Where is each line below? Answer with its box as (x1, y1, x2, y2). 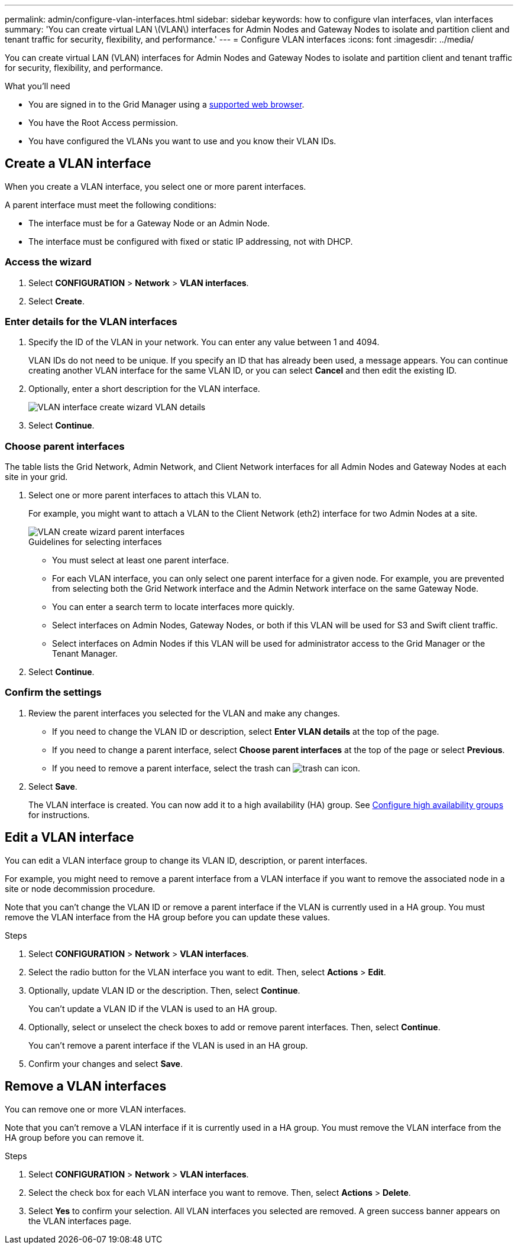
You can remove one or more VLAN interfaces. (5, 1104, 186, 1114)
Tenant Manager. (52, 648, 118, 659)
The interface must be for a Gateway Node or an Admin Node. (28, 218, 270, 228)
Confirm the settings (5, 686, 102, 699)
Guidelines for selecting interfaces (28, 537, 162, 547)
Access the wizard (5, 256, 92, 268)
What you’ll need (5, 81, 70, 91)
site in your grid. (5, 472, 68, 482)
